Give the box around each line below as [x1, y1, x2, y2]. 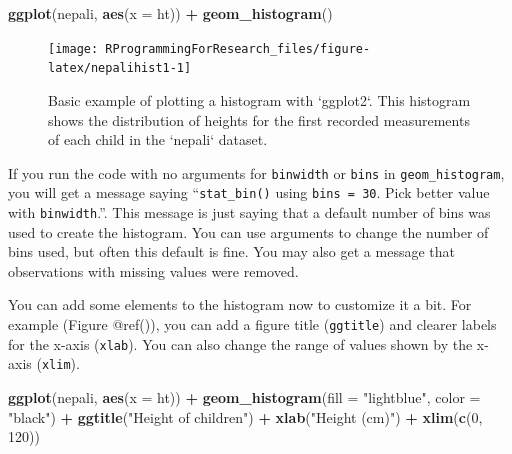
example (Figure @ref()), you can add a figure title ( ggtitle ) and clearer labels [8, 314, 497, 335]
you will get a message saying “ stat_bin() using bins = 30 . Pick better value [8, 182, 490, 203]
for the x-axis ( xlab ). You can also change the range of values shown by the [8, 333, 473, 354]
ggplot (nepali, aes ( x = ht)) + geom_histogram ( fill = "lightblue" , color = [8, 387, 481, 407]
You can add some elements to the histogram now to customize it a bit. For [8, 294, 472, 315]
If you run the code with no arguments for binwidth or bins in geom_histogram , [8, 162, 505, 183]
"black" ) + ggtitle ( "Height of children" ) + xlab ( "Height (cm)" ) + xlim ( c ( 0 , [8, 406, 483, 427]
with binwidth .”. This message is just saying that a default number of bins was [8, 202, 491, 222]
